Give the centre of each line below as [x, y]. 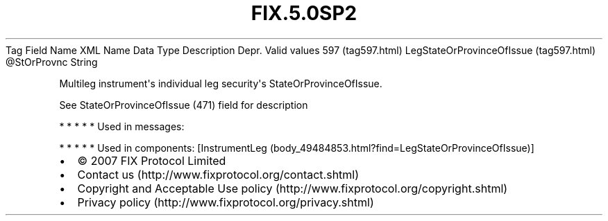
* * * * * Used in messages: [122, 126]
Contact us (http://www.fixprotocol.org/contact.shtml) [218, 174]
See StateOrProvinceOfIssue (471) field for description [184, 105]
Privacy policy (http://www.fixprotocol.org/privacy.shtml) [226, 202]
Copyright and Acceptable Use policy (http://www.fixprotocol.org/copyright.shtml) [293, 188]
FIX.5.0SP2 [304, 13]
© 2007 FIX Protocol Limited [152, 160]
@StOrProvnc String [52, 62]
